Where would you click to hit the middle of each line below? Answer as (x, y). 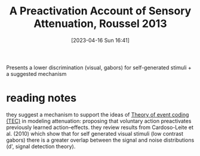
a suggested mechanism (36, 74)
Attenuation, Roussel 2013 (100, 24)
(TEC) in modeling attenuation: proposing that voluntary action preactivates (99, 121)
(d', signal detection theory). (41, 146)
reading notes (41, 98)
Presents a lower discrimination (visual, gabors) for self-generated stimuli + (99, 68)
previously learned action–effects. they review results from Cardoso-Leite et (100, 127)
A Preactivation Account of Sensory (100, 11)
